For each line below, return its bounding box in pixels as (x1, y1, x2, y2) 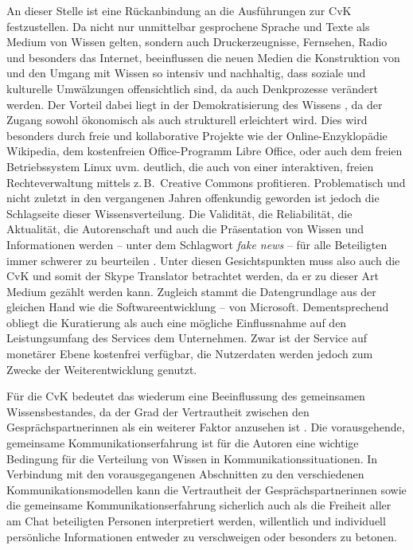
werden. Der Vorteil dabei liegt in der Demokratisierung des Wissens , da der (6, 96, 383, 112)
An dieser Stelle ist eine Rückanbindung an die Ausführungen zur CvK (6, 2, 352, 18)
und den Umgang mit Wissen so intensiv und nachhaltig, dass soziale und (6, 64, 366, 81)
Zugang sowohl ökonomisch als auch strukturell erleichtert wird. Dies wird (6, 111, 368, 128)
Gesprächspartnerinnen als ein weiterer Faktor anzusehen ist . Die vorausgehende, (6, 419, 405, 435)
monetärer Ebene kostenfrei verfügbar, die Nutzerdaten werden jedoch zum (6, 345, 373, 362)
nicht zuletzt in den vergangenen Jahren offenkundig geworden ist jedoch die (6, 189, 380, 206)
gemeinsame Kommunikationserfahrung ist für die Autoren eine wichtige (6, 435, 359, 451)
